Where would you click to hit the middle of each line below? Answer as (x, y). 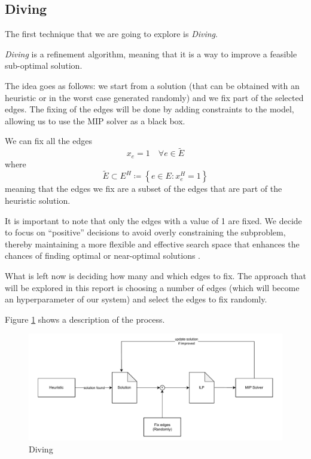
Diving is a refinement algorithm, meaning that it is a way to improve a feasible (151, 53)
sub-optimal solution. (44, 65)
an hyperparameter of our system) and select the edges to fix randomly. (136, 299)
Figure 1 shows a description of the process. (85, 319)
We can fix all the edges (48, 141)
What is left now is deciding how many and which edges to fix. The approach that (155, 276)
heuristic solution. (38, 201)
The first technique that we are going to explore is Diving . (111, 34)
